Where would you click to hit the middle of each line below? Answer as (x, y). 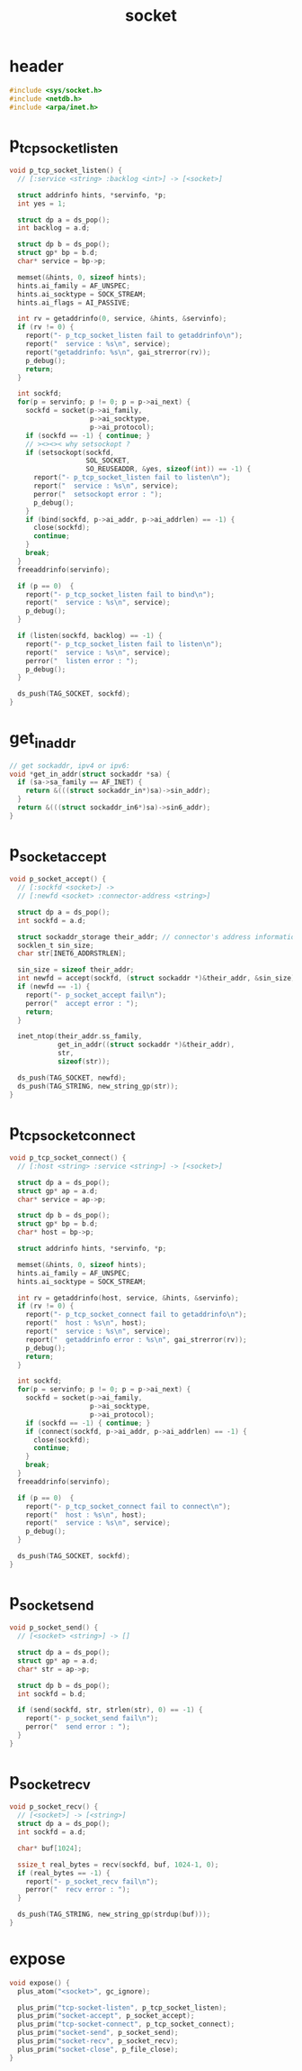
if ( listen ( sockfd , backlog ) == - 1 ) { (90, 636)
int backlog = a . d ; (54, 228)
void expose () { (40, 1983)
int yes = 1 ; (42, 204)
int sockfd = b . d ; (52, 1694)
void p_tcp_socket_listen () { (66, 171)
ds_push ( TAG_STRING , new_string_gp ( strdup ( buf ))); (114, 1915)
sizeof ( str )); (84, 1062)
